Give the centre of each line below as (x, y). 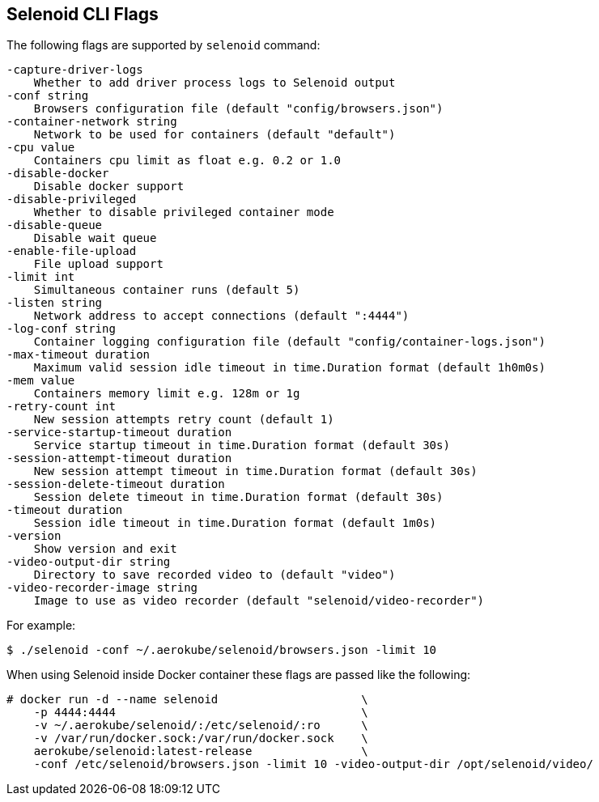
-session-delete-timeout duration (116, 484)
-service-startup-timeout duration (119, 433)
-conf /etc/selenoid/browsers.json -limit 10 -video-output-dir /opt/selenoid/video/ (313, 764)
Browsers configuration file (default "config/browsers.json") (238, 109)
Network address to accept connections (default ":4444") (221, 316)
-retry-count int (61, 407)
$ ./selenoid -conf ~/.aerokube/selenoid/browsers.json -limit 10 (222, 650)
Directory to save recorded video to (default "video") (215, 575)
